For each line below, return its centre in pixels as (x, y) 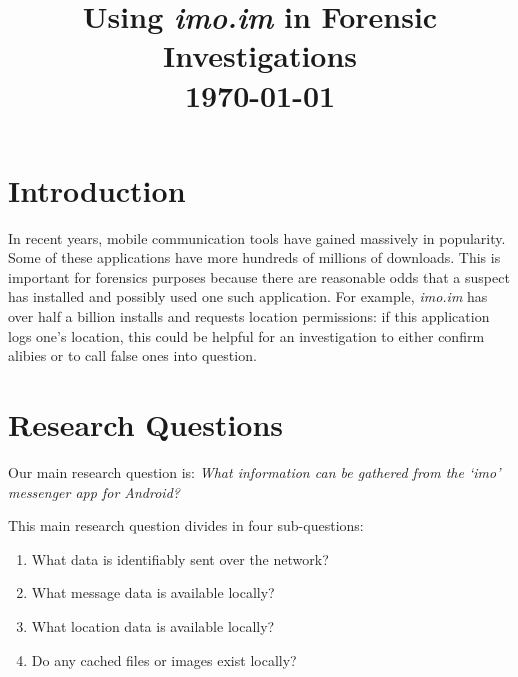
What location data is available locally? (153, 625)
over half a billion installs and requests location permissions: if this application (249, 316)
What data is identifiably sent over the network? (180, 558)
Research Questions (146, 424)
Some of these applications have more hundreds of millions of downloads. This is (254, 257)
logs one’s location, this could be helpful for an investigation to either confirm (246, 335)
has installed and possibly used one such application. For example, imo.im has (248, 296)
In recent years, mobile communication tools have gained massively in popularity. (257, 237)
